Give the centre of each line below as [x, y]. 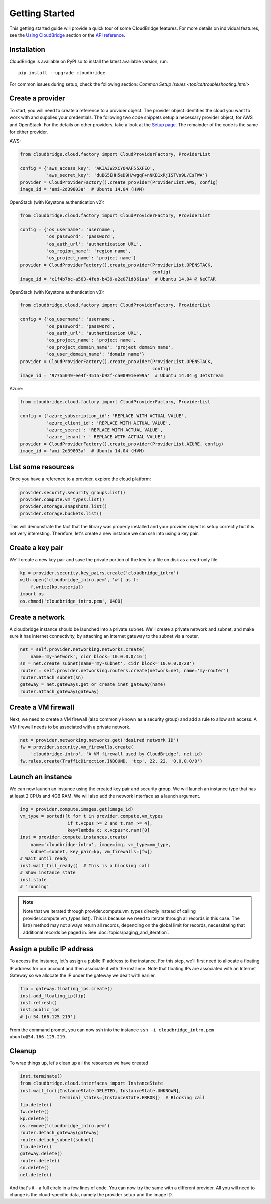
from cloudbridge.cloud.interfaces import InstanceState [91, 1083]
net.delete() [36, 1175]
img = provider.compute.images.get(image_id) [77, 809]
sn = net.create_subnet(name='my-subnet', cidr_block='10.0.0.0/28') [107, 664]
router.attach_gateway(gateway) [60, 691]
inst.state [33, 879]
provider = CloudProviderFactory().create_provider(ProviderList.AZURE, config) [122, 444]
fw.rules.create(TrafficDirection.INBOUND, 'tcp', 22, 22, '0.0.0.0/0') [111, 761]
